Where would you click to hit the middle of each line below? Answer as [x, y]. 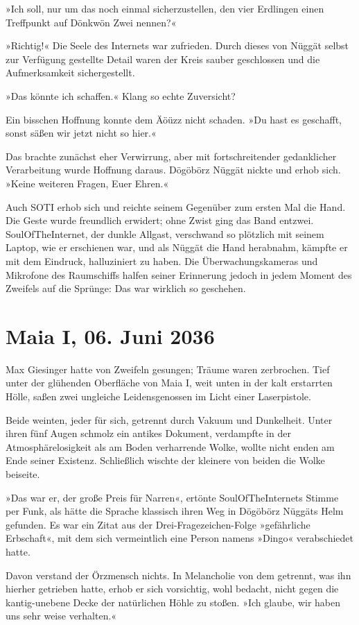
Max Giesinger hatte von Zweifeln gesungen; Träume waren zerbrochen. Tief [168, 369]
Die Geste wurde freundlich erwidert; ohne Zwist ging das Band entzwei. [160, 220]
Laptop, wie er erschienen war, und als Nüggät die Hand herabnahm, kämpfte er [177, 247]
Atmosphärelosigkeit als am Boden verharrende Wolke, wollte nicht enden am [170, 446]
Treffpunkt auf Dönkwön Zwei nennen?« [91, 22]
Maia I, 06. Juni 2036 [110, 335]
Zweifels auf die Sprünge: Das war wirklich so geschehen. [126, 288]
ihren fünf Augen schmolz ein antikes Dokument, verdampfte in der [148, 433]
